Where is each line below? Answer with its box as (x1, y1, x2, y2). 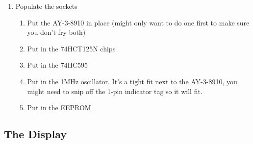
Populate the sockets (15, 1, 77, 11)
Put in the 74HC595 (27, 60, 88, 70)
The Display (4, 126, 67, 142)
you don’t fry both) (27, 27, 86, 37)
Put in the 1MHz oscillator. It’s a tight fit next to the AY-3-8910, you (27, 76, 237, 86)
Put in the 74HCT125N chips (27, 43, 116, 53)
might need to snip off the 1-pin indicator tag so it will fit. (27, 86, 202, 96)
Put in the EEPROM (27, 102, 91, 113)
